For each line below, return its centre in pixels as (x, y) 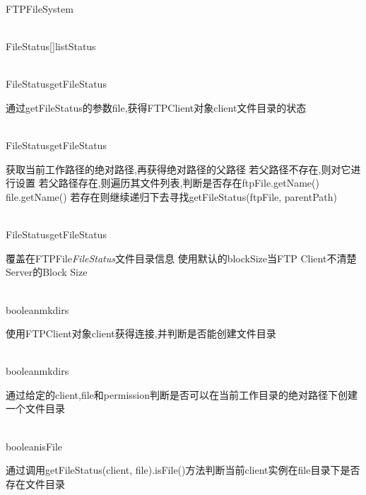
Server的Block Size (47, 272)
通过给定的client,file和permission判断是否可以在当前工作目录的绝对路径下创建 (182, 394)
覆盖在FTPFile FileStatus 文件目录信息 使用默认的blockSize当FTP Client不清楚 (181, 258)
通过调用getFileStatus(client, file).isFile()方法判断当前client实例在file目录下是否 (183, 470)
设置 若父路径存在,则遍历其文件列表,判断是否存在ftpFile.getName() (167, 183)
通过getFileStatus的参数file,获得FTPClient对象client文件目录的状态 (156, 107)
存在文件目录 (35, 483)
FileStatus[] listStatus (51, 46)
